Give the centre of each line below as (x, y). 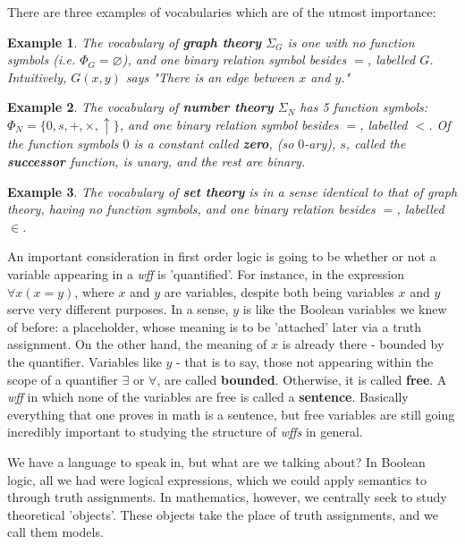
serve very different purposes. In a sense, (118, 309)
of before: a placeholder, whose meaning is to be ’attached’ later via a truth (215, 326)
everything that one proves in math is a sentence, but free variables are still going (231, 414)
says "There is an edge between (210, 76)
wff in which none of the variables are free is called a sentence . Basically (208, 397)
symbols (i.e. (42, 59)
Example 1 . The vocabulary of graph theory (135, 42)
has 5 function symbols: (364, 107)
